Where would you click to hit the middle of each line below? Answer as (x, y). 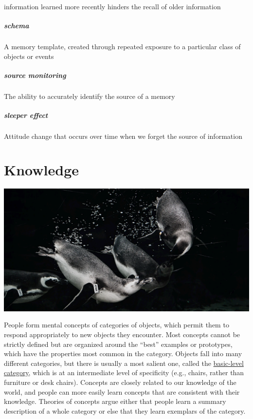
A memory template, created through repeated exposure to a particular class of (122, 47)
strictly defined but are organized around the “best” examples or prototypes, (118, 344)
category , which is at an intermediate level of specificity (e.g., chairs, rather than (124, 372)
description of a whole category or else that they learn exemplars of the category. (125, 410)
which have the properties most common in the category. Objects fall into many (123, 353)
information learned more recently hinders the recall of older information (112, 6)
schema (17, 26)
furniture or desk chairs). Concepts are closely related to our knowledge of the (120, 382)
